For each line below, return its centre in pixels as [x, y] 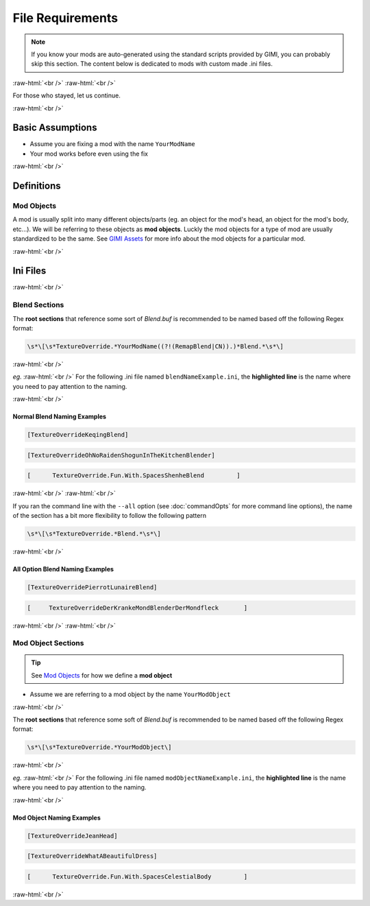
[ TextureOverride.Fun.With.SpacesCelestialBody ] [137, 877]
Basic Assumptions [55, 128]
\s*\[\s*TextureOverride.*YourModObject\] [99, 747]
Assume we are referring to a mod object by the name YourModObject [130, 694]
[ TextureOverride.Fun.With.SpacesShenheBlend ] [134, 476]
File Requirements [65, 18]
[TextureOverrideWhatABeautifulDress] [92, 856]
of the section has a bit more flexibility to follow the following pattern [110, 515]
